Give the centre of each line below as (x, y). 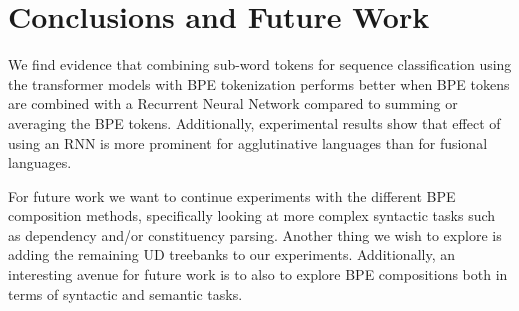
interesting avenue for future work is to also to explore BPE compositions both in (258, 274)
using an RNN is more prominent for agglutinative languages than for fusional (248, 142)
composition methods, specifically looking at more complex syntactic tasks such (252, 215)
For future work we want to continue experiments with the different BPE (232, 195)
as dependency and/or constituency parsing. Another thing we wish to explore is (255, 234)
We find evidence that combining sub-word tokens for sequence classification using (260, 64)
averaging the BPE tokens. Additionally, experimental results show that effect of (254, 122)
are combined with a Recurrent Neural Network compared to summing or (233, 103)
